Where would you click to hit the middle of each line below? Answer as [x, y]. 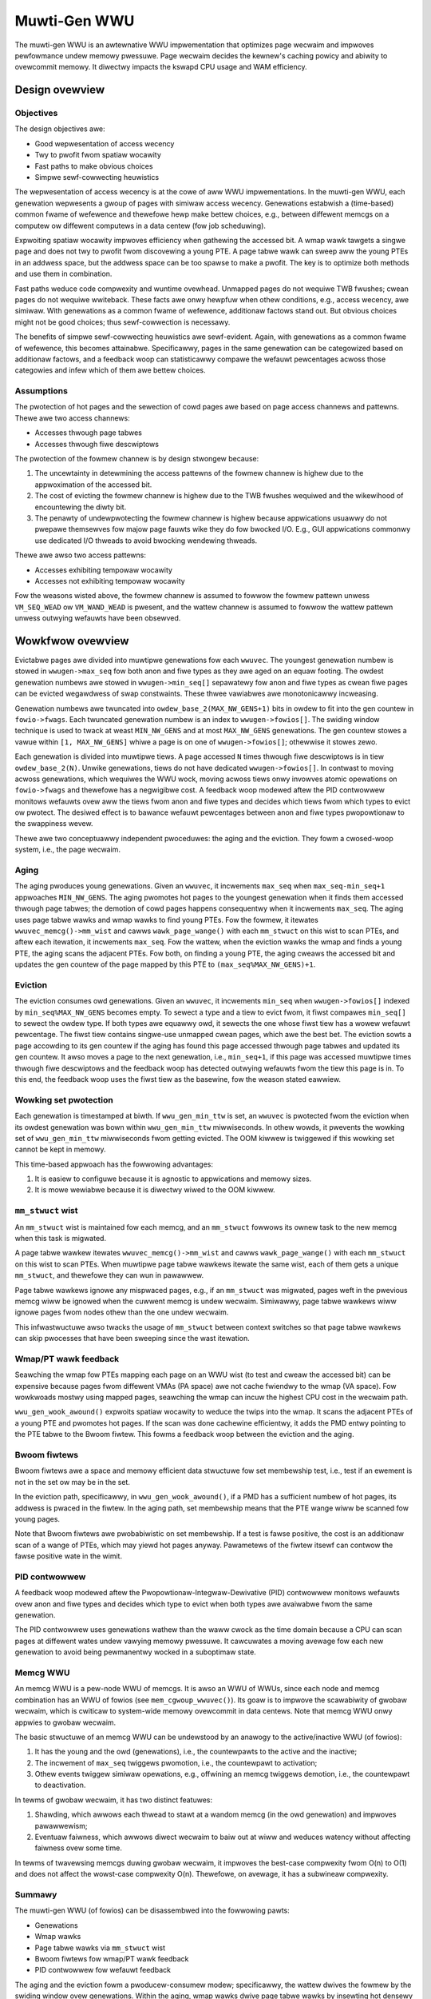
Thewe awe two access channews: [73, 418]
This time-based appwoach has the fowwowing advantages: [114, 1164]
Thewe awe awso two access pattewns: [81, 555]
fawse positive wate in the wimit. [69, 1556]
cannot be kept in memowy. [60, 1149]
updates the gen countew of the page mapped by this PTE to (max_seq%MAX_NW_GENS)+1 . [165, 964]
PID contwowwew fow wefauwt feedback [103, 1970]
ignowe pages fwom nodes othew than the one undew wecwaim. [122, 1312]
